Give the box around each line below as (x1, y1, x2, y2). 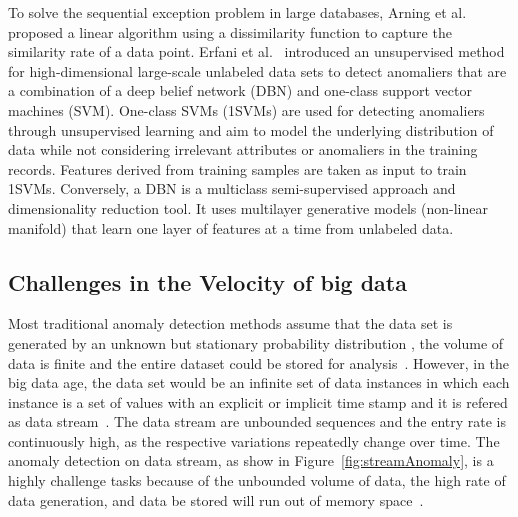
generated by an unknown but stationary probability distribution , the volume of (8, 332, 504, 353)
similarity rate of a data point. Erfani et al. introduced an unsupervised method (8, 41, 505, 62)
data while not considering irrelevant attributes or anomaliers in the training (8, 139, 478, 160)
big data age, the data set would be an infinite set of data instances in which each (8, 372, 510, 393)
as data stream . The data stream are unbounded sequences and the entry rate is (8, 411, 507, 432)
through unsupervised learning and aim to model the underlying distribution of (8, 119, 494, 140)
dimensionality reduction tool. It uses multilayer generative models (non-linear (8, 197, 488, 218)
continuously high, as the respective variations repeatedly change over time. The (8, 430, 500, 451)
